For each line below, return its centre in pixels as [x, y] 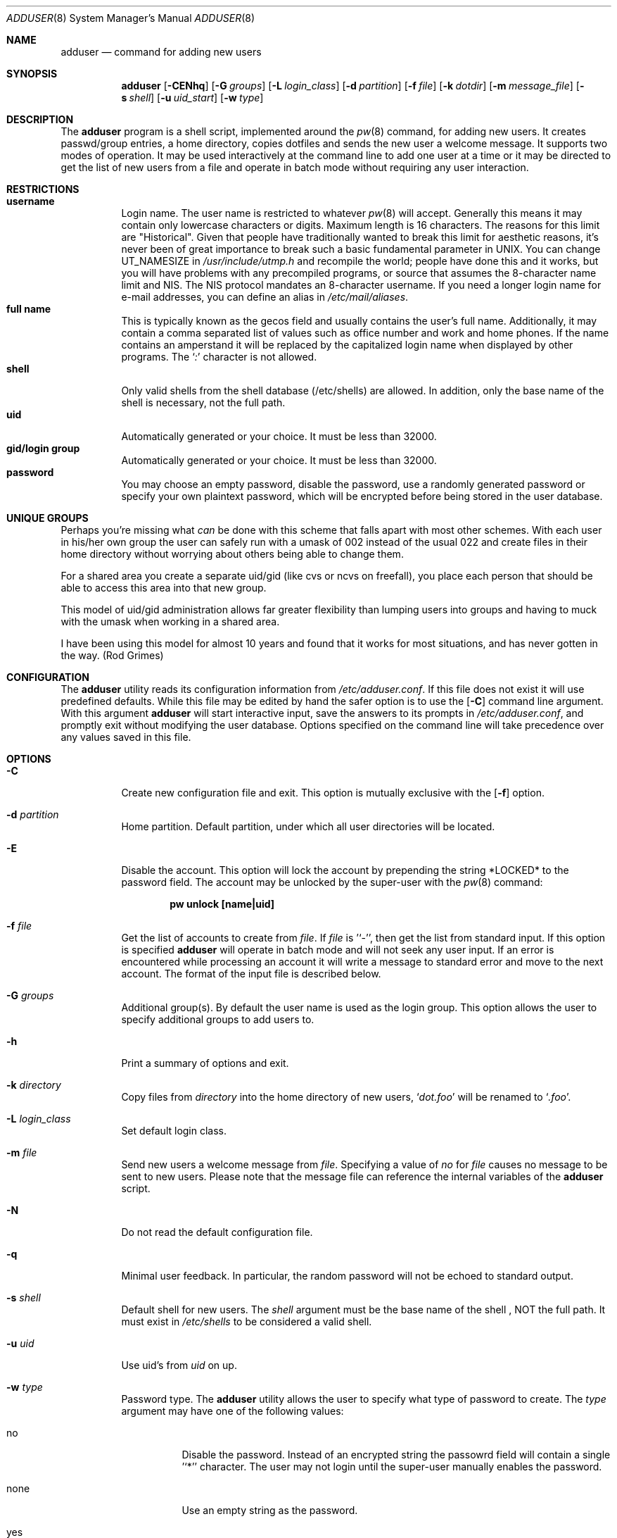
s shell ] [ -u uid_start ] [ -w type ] [192, 98]
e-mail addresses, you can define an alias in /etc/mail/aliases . [265, 297]
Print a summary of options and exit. [205, 1063]
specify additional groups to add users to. [218, 1019]
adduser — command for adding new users [161, 52]
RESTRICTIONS [43, 189]
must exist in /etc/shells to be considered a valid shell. [247, 1321]
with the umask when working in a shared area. [170, 621]
